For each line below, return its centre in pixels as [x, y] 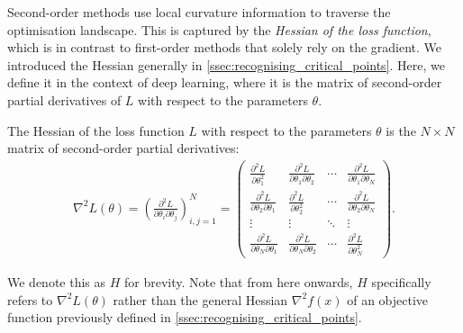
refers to [30, 299]
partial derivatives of [64, 99]
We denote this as [57, 282]
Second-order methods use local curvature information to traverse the [199, 12]
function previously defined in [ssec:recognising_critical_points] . [185, 317]
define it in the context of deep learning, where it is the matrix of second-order [225, 82]
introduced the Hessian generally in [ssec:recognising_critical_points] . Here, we [227, 64]
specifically [401, 282]
